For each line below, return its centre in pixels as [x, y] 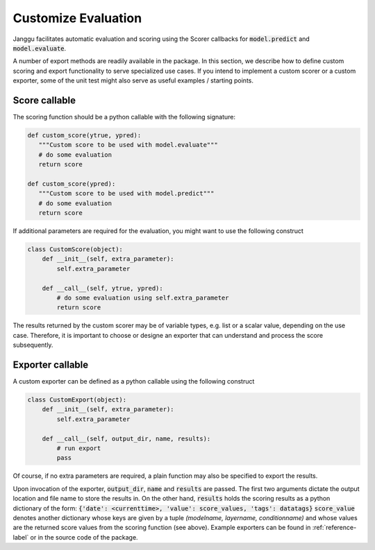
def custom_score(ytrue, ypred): [84, 135]
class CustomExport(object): [77, 400]
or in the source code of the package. [84, 537]
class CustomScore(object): [75, 249]
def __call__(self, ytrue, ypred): [102, 288]
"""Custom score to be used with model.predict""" [126, 194]
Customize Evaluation [77, 18]
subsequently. [33, 345]
